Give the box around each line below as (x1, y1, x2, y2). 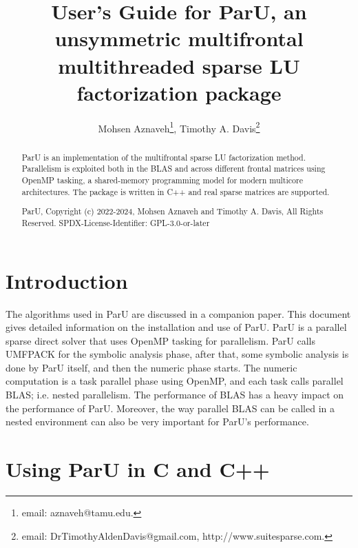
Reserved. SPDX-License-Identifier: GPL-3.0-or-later (21, 216, 210, 228)
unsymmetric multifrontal (54, 24, 304, 52)
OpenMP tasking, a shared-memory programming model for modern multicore (21, 174, 303, 186)
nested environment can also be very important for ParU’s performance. (6, 414, 309, 429)
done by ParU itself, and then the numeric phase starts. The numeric (6, 360, 297, 374)
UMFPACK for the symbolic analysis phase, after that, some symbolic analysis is (6, 347, 349, 361)
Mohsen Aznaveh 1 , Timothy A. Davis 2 (98, 119, 260, 135)
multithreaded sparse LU (58, 51, 300, 79)
